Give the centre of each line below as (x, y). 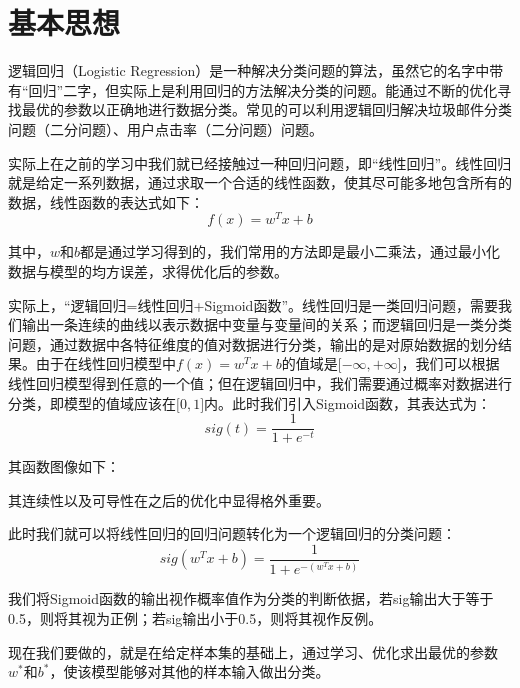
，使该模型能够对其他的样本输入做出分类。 (189, 671)
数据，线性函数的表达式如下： (106, 201)
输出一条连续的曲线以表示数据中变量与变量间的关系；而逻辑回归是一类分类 (266, 324)
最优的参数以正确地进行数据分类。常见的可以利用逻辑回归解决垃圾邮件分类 (266, 109)
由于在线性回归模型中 (105, 363)
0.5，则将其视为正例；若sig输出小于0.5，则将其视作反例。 (195, 617)
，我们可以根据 (450, 363)
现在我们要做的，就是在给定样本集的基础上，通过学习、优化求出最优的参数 (253, 651)
